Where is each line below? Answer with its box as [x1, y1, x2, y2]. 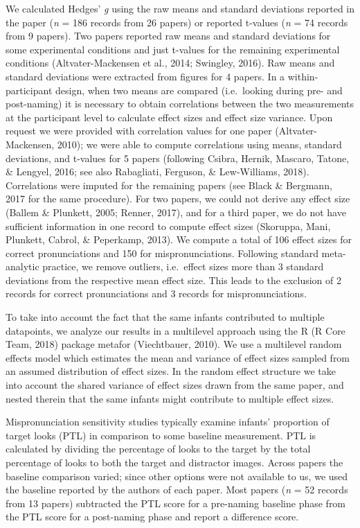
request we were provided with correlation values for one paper [6, 123, 272, 138]
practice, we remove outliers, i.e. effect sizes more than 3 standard [42, 259, 324, 274]
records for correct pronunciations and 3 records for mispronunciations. [6, 286, 307, 301]
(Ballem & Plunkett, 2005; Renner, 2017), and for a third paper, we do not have [6, 204, 346, 219]
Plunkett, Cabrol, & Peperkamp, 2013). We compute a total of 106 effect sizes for [6, 232, 352, 247]
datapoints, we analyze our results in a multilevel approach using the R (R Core [6, 323, 345, 337]
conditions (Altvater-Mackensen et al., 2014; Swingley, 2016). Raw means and [6, 55, 335, 70]
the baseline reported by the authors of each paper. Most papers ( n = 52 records [6, 482, 348, 497]
